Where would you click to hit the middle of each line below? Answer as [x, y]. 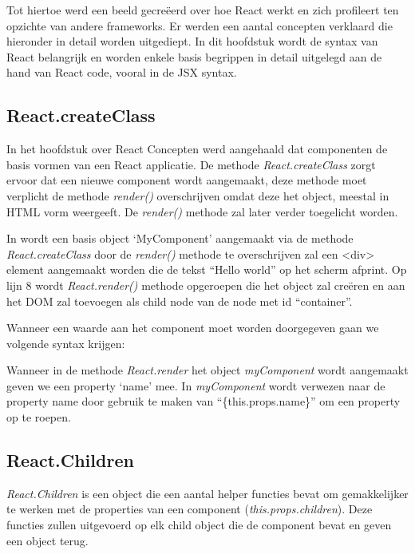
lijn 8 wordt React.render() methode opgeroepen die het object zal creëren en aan [206, 285]
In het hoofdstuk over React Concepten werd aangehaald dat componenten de [197, 149]
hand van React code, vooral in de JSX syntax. [122, 72]
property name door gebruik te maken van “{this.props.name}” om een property [204, 401]
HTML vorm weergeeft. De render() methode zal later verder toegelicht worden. [202, 211]
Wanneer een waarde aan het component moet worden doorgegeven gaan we [193, 328]
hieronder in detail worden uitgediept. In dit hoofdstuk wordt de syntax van [192, 41]
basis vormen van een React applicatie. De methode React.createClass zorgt [191, 164]
